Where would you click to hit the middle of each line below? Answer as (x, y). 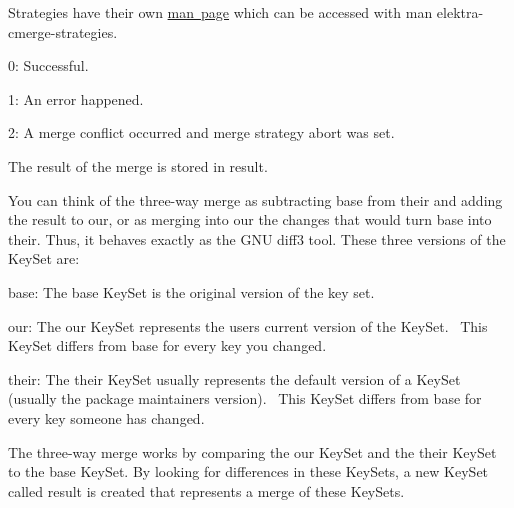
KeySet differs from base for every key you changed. (167, 345)
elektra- (460, 12)
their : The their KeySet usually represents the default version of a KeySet (234, 378)
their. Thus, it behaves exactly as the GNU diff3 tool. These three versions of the (257, 238)
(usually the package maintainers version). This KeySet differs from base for (245, 398)
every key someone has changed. (106, 417)
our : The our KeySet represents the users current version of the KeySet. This (248, 325)
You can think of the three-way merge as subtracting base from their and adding (255, 199)
